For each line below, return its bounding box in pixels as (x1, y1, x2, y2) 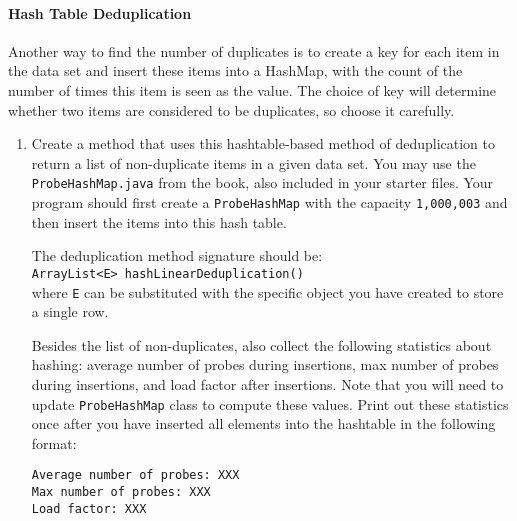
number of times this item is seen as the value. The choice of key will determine (8, 79, 497, 100)
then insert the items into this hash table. (31, 211, 287, 232)
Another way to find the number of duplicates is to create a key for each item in (8, 40, 500, 61)
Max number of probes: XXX (31, 485, 211, 500)
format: (31, 432, 77, 453)
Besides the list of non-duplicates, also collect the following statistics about (31, 334, 492, 355)
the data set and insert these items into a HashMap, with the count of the (8, 60, 463, 81)
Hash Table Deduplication (8, 2, 192, 23)
